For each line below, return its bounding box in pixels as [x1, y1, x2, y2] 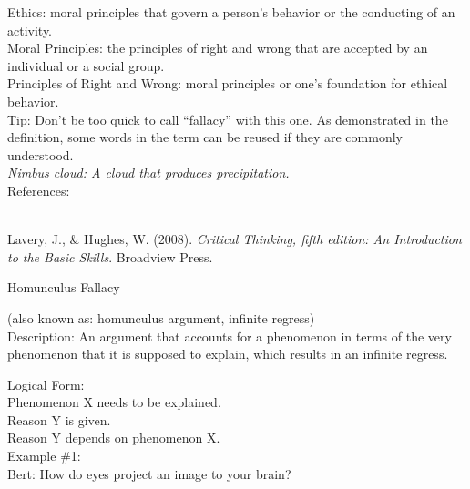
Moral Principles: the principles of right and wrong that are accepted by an [7, 38, 428, 57]
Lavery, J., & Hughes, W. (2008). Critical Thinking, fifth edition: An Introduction [7, 229, 462, 249]
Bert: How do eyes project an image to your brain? [7, 464, 291, 483]
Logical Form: [7, 374, 85, 393]
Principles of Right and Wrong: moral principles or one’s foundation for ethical [7, 74, 448, 93]
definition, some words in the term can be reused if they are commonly [7, 127, 403, 147]
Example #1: [7, 446, 81, 465]
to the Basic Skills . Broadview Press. [7, 247, 213, 266]
